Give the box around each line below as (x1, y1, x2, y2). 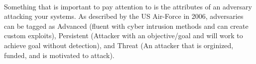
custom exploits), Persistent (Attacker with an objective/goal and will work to (4, 30, 243, 41)
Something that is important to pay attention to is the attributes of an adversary (4, 1, 252, 11)
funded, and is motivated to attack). (4, 50, 115, 60)
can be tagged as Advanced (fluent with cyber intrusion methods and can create (4, 20, 249, 31)
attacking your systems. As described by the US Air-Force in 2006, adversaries (4, 11, 244, 21)
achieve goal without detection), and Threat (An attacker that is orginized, (4, 40, 234, 50)
